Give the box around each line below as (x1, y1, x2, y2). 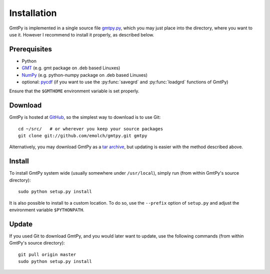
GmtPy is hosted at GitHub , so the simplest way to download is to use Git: (9, 114, 161, 120)
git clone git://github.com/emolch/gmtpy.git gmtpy (18, 133, 147, 139)
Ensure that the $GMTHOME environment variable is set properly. (9, 88, 139, 94)
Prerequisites (9, 45, 52, 53)
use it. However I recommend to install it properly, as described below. (9, 31, 154, 37)
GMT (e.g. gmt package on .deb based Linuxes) (21, 65, 120, 71)
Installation (9, 7, 57, 18)
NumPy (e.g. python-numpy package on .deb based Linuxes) (21, 72, 147, 78)
